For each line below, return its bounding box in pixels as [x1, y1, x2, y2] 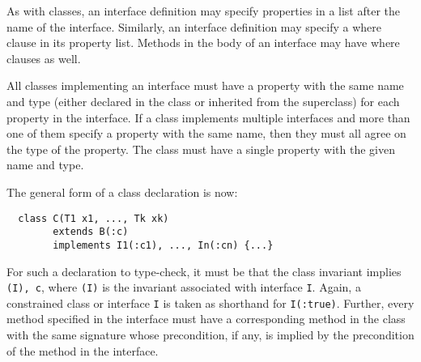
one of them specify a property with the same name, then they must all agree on [6, 125, 406, 142]
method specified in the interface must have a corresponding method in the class [6, 310, 406, 327]
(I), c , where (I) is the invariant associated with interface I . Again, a [6, 279, 361, 296]
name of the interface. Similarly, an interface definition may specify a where [6, 18, 382, 35]
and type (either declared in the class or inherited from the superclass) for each [6, 92, 400, 109]
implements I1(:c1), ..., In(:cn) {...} [53, 239, 274, 251]
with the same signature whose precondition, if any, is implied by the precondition [6, 326, 415, 343]
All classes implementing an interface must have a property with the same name [6, 77, 404, 94]
